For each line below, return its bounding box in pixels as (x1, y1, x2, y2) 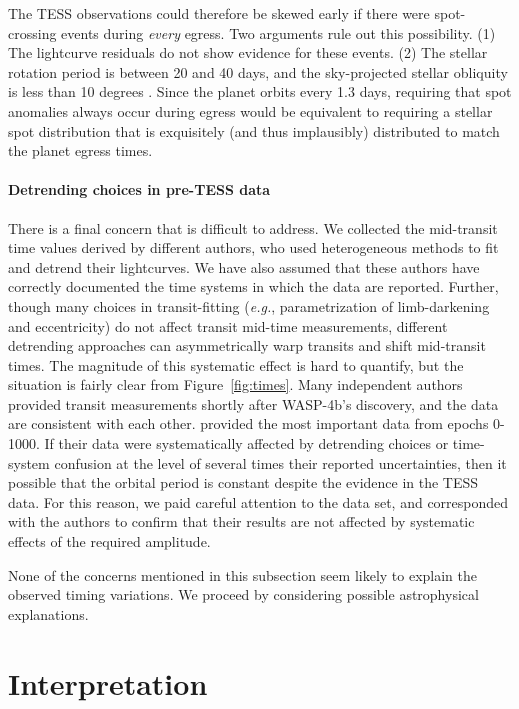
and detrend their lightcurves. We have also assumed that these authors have (8, 256, 480, 277)
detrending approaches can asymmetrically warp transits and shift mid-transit (8, 335, 486, 356)
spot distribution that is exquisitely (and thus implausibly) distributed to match (8, 120, 500, 141)
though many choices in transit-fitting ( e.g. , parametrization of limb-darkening (8, 295, 490, 316)
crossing (8, 22, 57, 43)
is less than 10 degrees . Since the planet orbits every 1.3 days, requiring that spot (8, 81, 512, 102)
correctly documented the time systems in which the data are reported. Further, (8, 276, 499, 297)
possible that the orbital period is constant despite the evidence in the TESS (8, 472, 479, 493)
